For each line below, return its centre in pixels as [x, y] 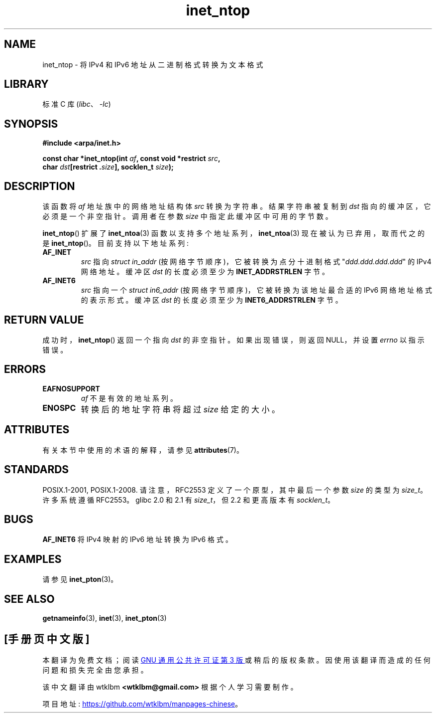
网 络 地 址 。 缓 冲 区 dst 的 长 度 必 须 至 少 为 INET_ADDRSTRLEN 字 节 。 [205, 272]
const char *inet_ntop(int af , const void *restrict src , [131, 159]
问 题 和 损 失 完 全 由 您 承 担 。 [95, 670]
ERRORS [25, 369]
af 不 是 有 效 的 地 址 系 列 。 [129, 398]
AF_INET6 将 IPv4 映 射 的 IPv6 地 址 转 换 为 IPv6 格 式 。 [137, 539]
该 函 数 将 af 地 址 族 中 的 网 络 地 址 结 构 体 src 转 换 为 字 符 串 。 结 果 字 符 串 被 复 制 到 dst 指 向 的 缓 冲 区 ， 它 [237, 206]
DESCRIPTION [40, 186]
